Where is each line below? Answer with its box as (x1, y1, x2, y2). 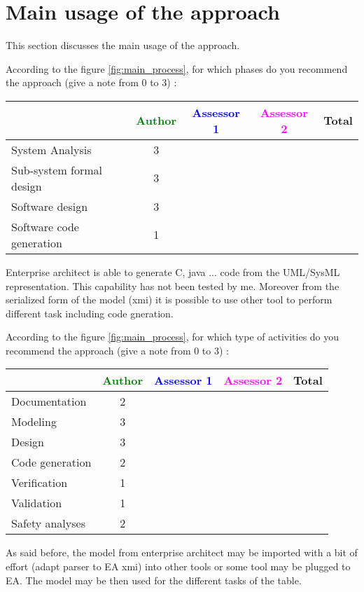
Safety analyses (11, 515, 85, 532)
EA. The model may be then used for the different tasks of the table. (6, 572, 302, 587)
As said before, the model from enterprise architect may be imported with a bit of (6, 545, 358, 560)
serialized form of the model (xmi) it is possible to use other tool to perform (6, 292, 332, 307)
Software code (11, 218, 79, 235)
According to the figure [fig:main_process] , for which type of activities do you (6, 329, 339, 344)
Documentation (11, 393, 87, 410)
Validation (11, 495, 62, 511)
